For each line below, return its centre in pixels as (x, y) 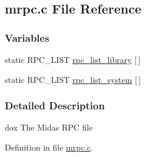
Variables (27, 37)
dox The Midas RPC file (49, 127)
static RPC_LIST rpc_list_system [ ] (73, 79)
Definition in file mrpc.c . (49, 147)
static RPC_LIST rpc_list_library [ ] (73, 59)
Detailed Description (55, 106)
